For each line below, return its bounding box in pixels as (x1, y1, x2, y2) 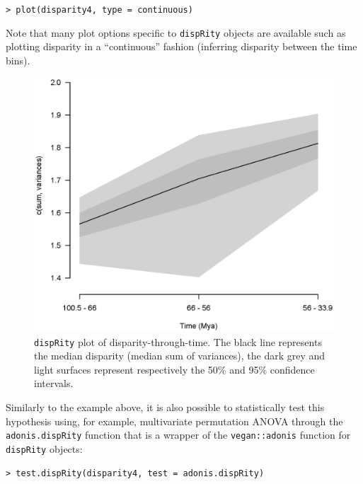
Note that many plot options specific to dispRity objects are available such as (6, 25, 346, 40)
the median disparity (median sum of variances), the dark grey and (34, 348, 325, 363)
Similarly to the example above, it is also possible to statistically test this (6, 399, 325, 414)
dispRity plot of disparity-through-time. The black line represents (34, 334, 322, 349)
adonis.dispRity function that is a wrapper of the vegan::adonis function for (6, 427, 351, 442)
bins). (6, 52, 30, 67)
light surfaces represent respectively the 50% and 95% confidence (34, 362, 315, 376)
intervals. (34, 376, 74, 391)
